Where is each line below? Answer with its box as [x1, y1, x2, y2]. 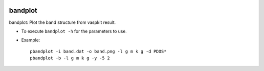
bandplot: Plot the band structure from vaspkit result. [9, 19, 116, 25]
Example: [21, 37, 40, 43]
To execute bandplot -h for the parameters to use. [21, 28, 127, 34]
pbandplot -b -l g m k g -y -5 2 [30, 55, 110, 61]
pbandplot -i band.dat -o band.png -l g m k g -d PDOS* [30, 49, 167, 54]
